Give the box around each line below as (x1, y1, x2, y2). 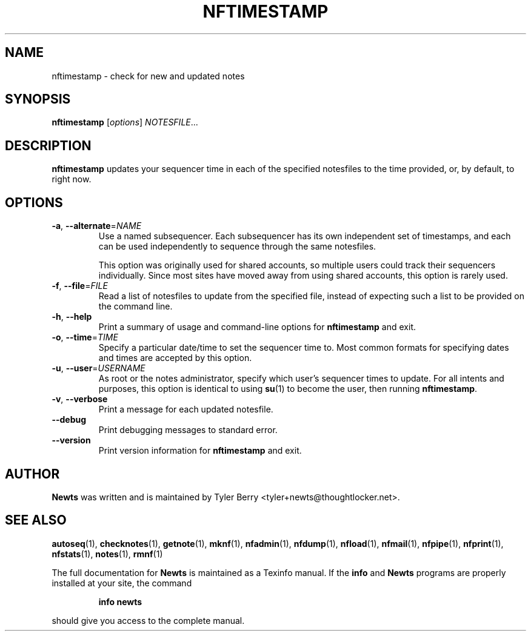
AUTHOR (5, 466, 60, 482)
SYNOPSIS (5, 91, 71, 107)
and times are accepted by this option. (98, 353, 252, 363)
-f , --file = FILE (52, 280, 108, 291)
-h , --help (52, 311, 92, 322)
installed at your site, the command (52, 577, 192, 588)
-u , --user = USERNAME (52, 363, 145, 374)
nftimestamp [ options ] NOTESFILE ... (52, 117, 198, 128)
